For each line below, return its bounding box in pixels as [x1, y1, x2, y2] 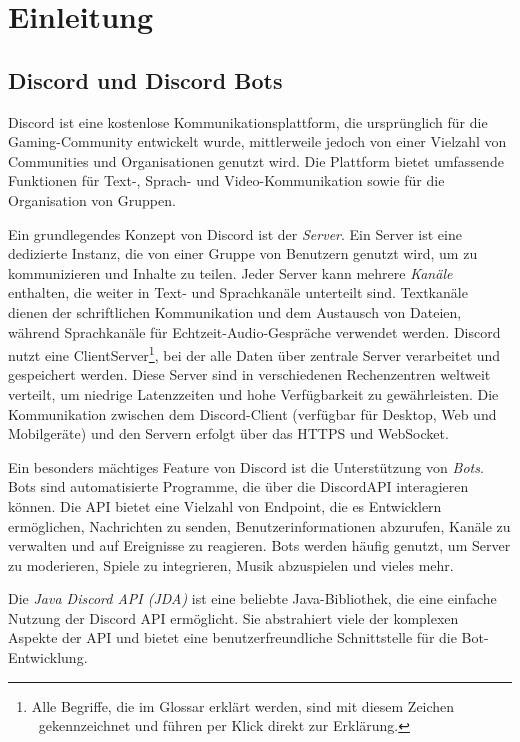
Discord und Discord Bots [8, 64, 283, 95]
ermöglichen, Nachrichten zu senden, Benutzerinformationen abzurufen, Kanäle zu [8, 515, 511, 536]
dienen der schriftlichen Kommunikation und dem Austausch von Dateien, [8, 301, 462, 322]
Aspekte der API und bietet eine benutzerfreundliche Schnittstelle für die [8, 627, 457, 648]
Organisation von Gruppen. [8, 189, 176, 210]
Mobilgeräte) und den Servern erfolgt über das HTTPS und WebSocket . [8, 423, 449, 444]
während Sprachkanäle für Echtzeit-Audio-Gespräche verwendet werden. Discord [8, 321, 501, 342]
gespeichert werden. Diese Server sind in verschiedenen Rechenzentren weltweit [8, 364, 491, 385]
